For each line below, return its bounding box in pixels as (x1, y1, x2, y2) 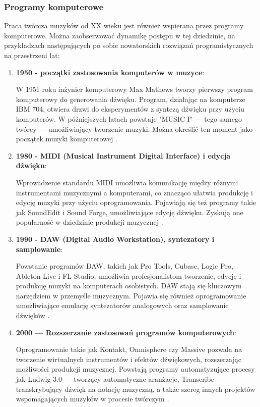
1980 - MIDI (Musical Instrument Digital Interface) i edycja (16, 150, 231, 161)
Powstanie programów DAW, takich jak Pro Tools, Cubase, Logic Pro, (16, 261, 233, 271)
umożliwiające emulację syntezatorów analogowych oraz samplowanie (16, 300, 229, 311)
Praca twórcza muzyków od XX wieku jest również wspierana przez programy (4, 20, 244, 31)
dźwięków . (16, 310, 50, 321)
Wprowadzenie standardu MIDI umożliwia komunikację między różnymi (16, 177, 238, 187)
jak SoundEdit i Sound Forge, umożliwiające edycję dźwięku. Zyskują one (16, 207, 243, 217)
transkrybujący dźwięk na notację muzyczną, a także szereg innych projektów (16, 383, 255, 394)
